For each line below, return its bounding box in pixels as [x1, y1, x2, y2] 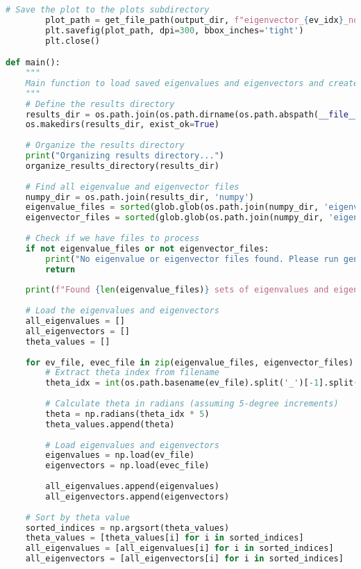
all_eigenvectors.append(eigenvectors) [45, 491, 230, 502]
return [45, 264, 76, 274]
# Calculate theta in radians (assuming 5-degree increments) [45, 399, 339, 409]
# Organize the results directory [25, 140, 185, 151]
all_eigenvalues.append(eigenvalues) [45, 481, 219, 492]
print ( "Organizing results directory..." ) [25, 151, 225, 161]
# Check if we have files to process [25, 233, 200, 244]
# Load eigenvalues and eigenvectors [45, 440, 219, 450]
